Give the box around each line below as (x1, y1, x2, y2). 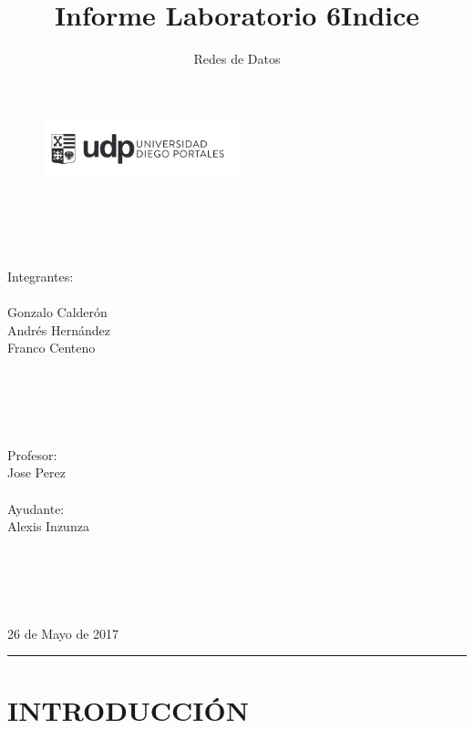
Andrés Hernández (7, 320, 110, 339)
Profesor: (7, 445, 57, 464)
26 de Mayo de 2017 (7, 623, 119, 642)
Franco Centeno (7, 338, 96, 357)
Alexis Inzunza (7, 517, 89, 536)
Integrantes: (7, 266, 74, 285)
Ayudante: (7, 498, 65, 518)
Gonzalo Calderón (7, 303, 108, 322)
